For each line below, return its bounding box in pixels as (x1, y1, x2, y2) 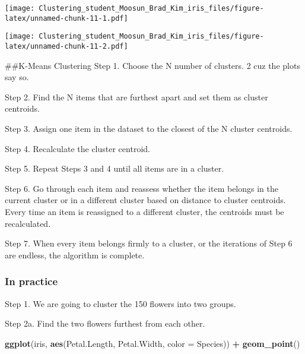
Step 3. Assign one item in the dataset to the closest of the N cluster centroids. (5, 122, 293, 134)
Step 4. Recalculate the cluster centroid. (5, 142, 150, 154)
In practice (5, 274, 58, 289)
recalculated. (5, 217, 51, 229)
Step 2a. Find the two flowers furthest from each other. (5, 317, 205, 330)
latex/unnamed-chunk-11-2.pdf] (5, 42, 128, 50)
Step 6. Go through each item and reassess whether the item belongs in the (5, 182, 279, 194)
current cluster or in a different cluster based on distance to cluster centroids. (5, 194, 286, 206)
